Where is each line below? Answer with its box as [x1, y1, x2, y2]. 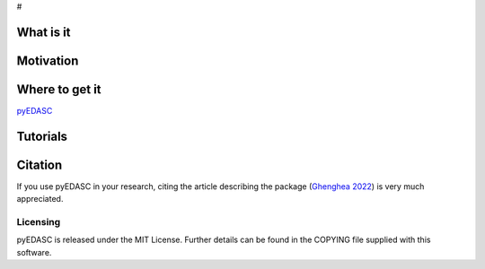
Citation [16, 157, 63, 172]
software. [16, 247, 52, 257]
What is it [16, 24, 71, 39]
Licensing [16, 216, 61, 229]
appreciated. [16, 194, 64, 204]
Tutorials [16, 128, 67, 143]
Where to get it [16, 82, 102, 97]
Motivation [16, 53, 79, 68]
